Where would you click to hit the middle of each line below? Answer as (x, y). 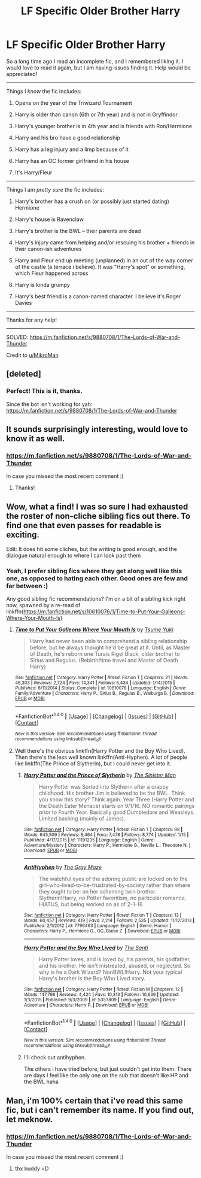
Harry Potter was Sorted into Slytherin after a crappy (103, 787)
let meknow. (29, 1119)
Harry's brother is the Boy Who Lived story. (92, 979)
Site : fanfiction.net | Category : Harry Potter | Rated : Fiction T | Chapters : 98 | (103, 830)
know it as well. (36, 439)
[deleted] (24, 374)
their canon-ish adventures (48, 249)
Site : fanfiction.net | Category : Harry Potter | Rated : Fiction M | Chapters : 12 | (103, 989)
